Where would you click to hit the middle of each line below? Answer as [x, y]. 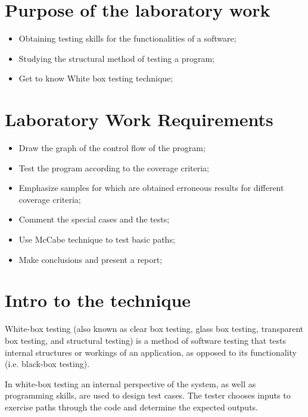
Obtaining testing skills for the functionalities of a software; [127, 38]
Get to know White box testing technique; [96, 78]
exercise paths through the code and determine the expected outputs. [132, 407]
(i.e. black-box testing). [47, 364]
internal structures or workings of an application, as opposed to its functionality [151, 352]
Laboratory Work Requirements [139, 119]
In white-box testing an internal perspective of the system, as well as [130, 383]
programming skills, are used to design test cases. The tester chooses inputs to [148, 395]
